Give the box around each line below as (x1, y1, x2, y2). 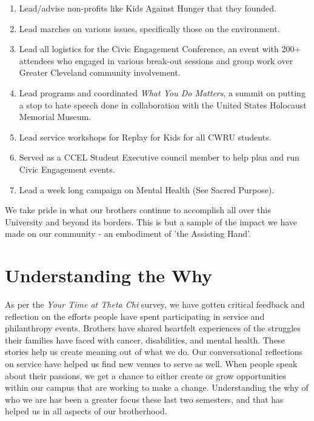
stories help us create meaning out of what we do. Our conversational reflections (5, 345, 302, 358)
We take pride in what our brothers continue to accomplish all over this (5, 204, 271, 216)
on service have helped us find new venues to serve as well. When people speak (5, 357, 298, 370)
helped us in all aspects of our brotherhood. (5, 405, 167, 417)
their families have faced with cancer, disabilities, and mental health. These (5, 333, 285, 346)
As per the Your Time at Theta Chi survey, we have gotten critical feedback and (5, 298, 305, 311)
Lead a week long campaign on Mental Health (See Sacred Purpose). (19, 183, 275, 196)
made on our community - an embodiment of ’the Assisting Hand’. (5, 227, 251, 240)
